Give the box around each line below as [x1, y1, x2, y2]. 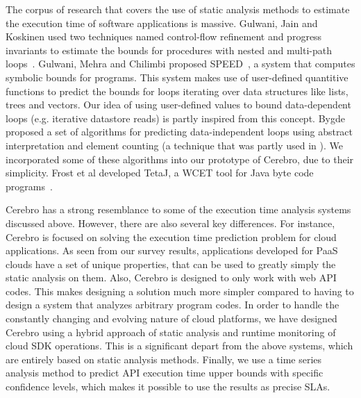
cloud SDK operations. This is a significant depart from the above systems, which [6, 338, 353, 353]
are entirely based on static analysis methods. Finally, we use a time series [6, 351, 322, 366]
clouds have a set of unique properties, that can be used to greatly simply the [6, 256, 336, 271]
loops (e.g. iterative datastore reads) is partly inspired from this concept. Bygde [6, 110, 345, 125]
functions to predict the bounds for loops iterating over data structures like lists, [6, 83, 349, 98]
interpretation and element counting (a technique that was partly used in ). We [6, 138, 344, 152]
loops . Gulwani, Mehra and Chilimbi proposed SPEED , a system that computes [6, 56, 355, 71]
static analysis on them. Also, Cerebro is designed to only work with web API [6, 270, 337, 285]
